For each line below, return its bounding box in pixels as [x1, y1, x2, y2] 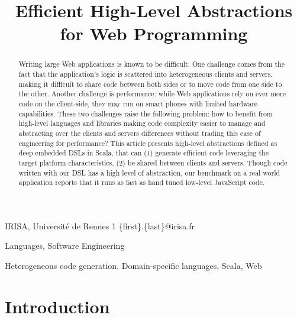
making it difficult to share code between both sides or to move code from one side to [18, 79, 282, 89]
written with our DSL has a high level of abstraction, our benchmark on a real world [18, 167, 280, 177]
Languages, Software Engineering [5, 239, 125, 252]
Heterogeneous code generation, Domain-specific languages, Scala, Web [5, 259, 262, 272]
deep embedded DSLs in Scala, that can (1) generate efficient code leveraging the [18, 148, 269, 158]
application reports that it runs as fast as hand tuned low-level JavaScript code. [18, 177, 265, 187]
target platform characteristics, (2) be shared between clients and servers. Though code [18, 157, 288, 167]
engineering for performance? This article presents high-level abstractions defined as [18, 138, 277, 148]
